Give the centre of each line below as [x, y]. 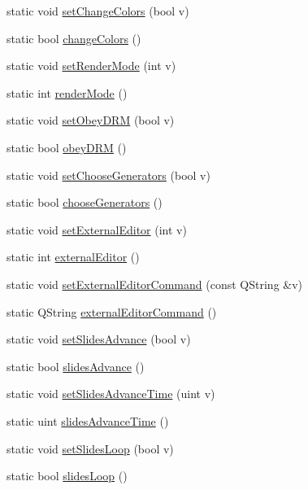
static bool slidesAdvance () [76, 366]
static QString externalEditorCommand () [112, 311]
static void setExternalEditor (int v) [97, 229]
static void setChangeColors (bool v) [98, 11]
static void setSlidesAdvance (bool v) [99, 339]
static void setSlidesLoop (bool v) [90, 448]
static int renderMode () [67, 92]
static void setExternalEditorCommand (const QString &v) [155, 284]
